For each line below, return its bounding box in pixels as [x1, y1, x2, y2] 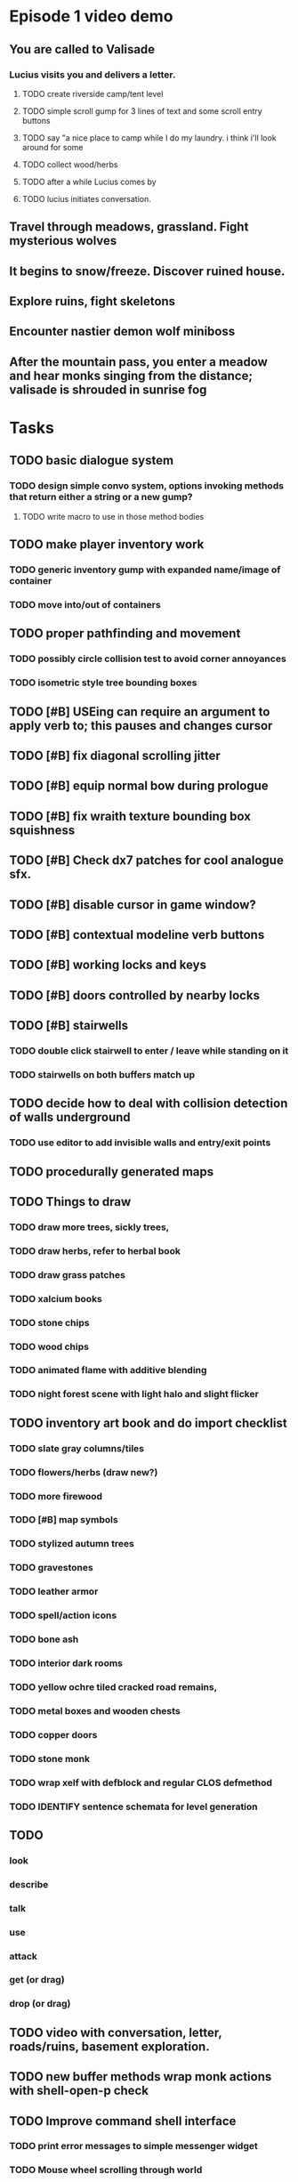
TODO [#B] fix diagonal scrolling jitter [9, 748, 221, 763]
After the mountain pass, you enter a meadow [9, 354, 269, 369]
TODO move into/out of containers [9, 598, 162, 610]
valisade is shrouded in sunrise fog [9, 382, 207, 397]
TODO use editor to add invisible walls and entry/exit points [9, 1136, 271, 1149]
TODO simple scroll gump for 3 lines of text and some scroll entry [21, 105, 262, 117]
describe [9, 1878, 49, 1890]
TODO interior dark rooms [9, 1657, 123, 1669]
